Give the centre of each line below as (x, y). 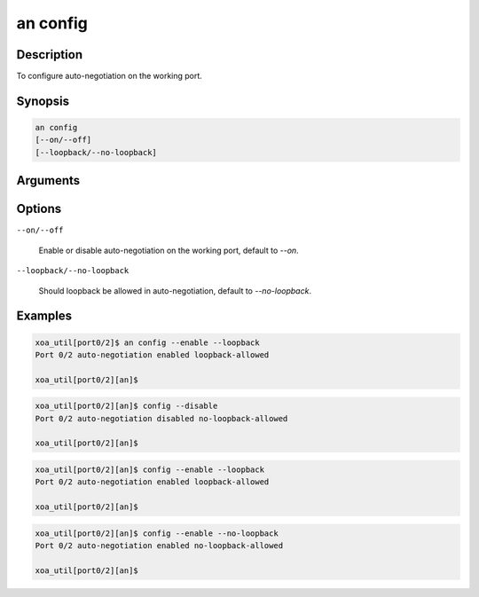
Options (39, 209)
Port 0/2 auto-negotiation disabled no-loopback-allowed (161, 418)
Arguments (48, 181)
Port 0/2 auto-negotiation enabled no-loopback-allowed (159, 546)
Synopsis (43, 101)
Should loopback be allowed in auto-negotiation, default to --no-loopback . (175, 291)
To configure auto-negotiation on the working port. (110, 76)
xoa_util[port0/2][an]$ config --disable (126, 406)
